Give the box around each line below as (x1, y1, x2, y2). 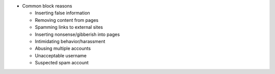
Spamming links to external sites (35, 24, 103, 30)
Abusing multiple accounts (35, 46, 91, 52)
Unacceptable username (35, 52, 87, 58)
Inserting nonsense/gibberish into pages (35, 31, 120, 38)
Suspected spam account (35, 60, 89, 66)
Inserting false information (35, 10, 90, 16)
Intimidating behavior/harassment (35, 38, 105, 44)
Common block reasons (22, 3, 72, 9)
